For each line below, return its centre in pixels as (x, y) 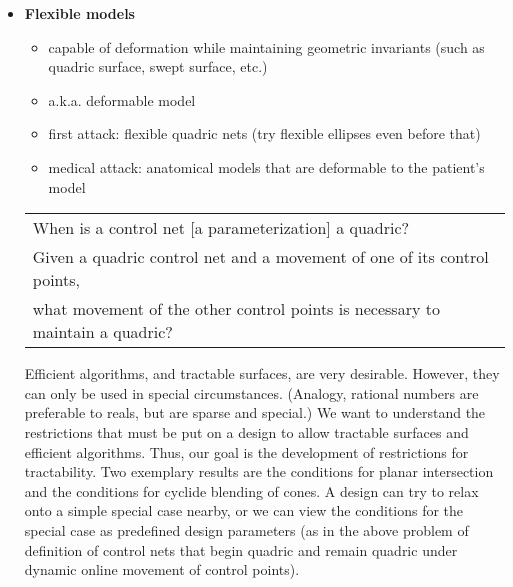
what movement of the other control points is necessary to (236, 309)
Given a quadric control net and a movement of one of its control (260, 257)
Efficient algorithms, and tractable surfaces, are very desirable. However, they (262, 373)
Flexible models (79, 13)
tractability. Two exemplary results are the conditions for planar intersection (259, 471)
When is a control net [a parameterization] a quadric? (221, 228)
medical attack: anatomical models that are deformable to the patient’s (266, 166)
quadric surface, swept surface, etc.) (158, 66)
